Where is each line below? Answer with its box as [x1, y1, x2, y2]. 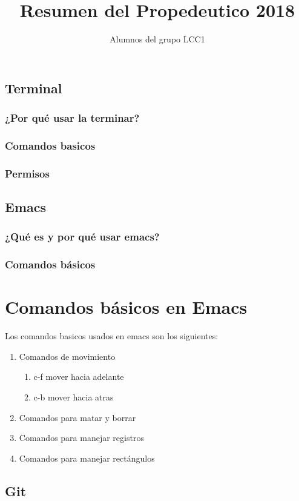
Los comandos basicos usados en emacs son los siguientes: [5, 330, 218, 342]
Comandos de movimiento [19, 350, 116, 362]
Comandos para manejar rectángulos [19, 451, 155, 464]
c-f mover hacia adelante [33, 370, 124, 383]
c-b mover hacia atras [33, 391, 114, 403]
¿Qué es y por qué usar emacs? [5, 229, 160, 244]
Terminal [5, 78, 62, 97]
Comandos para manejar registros [19, 431, 144, 444]
